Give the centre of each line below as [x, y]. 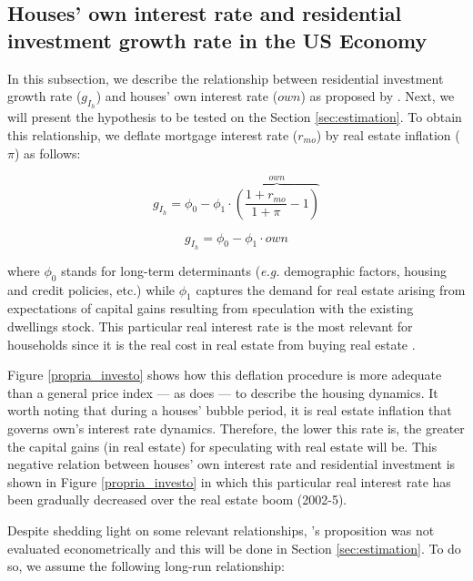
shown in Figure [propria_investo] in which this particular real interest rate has [229, 481]
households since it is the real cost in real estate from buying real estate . [211, 344]
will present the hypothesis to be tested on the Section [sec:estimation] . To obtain [235, 117]
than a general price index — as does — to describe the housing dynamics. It [223, 392]
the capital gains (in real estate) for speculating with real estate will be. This [222, 446]
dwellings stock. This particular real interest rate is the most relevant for [210, 326]
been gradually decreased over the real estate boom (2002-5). [177, 499]
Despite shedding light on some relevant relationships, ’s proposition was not [221, 530]
